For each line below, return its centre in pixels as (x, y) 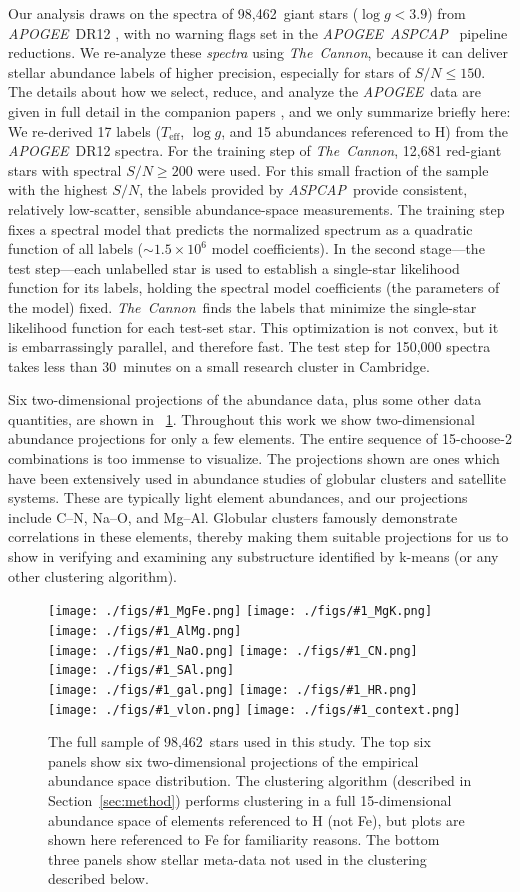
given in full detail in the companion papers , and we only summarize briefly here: (259, 110)
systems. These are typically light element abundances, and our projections (238, 497)
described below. (98, 878)
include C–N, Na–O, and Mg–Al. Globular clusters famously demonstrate (233, 516)
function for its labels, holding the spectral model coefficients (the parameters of (254, 287)
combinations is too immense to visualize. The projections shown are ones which (254, 458)
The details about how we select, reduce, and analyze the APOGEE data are (244, 91)
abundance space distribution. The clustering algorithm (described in (260, 780)
